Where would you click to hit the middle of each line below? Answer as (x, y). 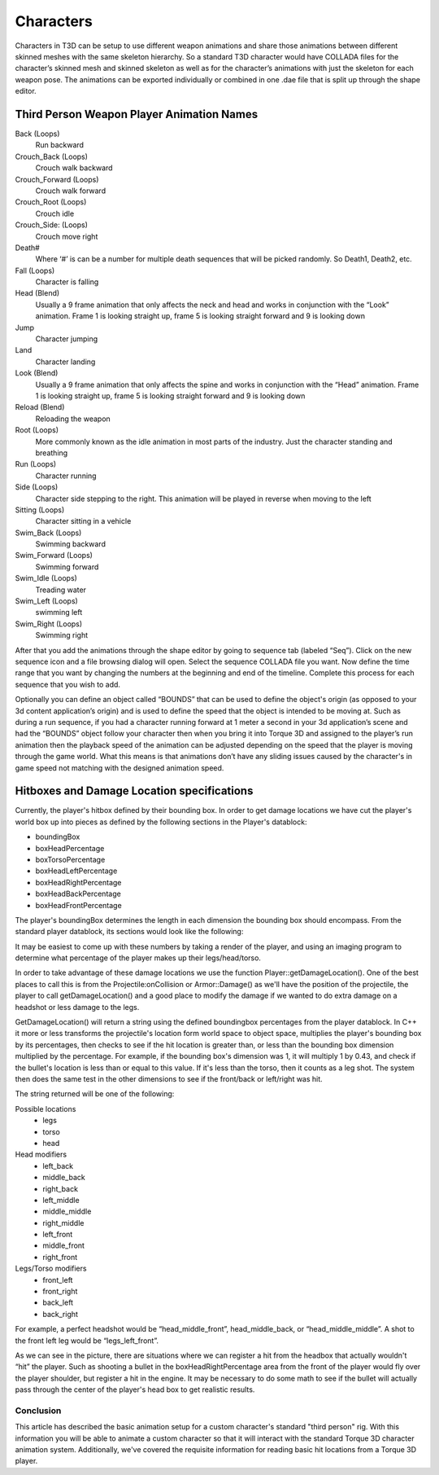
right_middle (63, 1223)
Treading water (61, 590)
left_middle (61, 1200)
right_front (60, 1257)
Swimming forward (67, 567)
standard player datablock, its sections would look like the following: (129, 932)
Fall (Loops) (35, 270)
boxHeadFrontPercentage (78, 905)
